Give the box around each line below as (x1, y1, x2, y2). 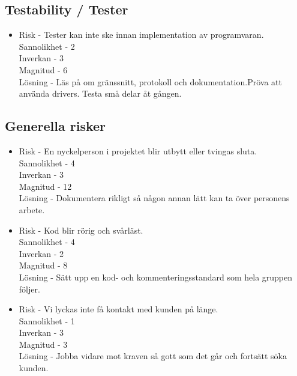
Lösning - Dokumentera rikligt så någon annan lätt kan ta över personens (19, 192, 290, 204)
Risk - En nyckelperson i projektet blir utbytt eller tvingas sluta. (19, 144, 257, 157)
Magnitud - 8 (19, 259, 68, 271)
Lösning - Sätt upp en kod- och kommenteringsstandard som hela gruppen (19, 270, 293, 283)
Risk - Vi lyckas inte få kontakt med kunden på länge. (19, 303, 218, 315)
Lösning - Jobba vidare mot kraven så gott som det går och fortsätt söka (19, 350, 287, 362)
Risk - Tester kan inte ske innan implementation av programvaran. (19, 28, 264, 41)
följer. (19, 282, 40, 295)
